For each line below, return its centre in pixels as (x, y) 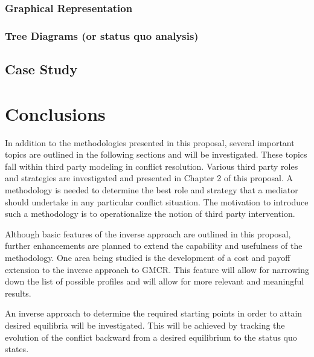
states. (17, 349)
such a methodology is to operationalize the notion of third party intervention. (150, 214)
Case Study (41, 69)
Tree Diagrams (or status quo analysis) (102, 35)
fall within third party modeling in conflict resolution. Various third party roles (152, 166)
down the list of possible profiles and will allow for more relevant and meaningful (155, 281)
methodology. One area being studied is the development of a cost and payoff (148, 257)
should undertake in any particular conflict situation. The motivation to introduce (157, 201)
